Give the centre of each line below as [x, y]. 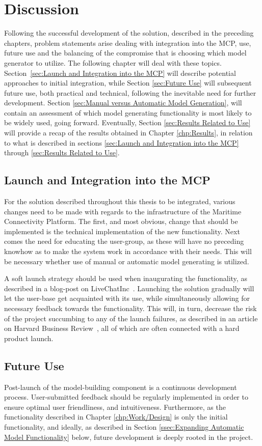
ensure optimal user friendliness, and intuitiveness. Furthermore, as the [115, 407]
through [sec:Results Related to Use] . [62, 152]
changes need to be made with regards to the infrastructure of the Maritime [123, 211]
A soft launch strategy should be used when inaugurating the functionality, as [126, 278]
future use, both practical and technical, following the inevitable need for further [130, 92]
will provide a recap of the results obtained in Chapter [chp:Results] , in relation [128, 133]
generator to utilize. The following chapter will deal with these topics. [113, 62]
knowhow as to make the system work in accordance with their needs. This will [128, 251]
